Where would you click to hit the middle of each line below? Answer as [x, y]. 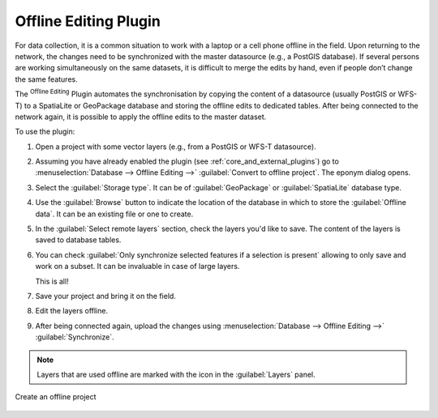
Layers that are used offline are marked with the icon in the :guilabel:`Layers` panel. [176, 374]
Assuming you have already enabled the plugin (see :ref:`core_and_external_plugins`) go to [187, 161]
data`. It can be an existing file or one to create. [114, 214]
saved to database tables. [78, 240]
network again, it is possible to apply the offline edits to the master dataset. [141, 117]
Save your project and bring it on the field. [105, 296]
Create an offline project [56, 397]
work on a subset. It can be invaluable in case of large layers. [137, 267]
